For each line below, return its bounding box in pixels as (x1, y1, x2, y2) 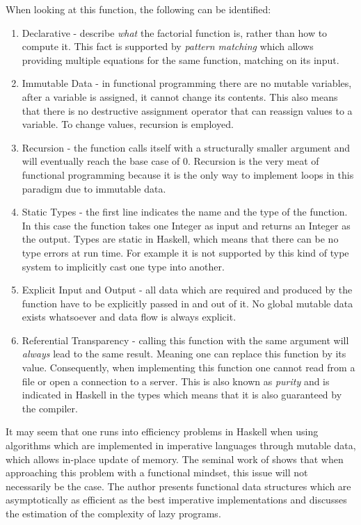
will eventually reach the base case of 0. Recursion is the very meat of (22, 154, 319, 168)
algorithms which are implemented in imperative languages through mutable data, (6, 438, 356, 453)
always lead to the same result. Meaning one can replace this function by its (22, 346, 346, 361)
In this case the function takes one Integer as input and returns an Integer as (22, 218, 351, 232)
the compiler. (22, 401, 78, 415)
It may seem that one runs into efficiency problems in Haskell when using (6, 424, 319, 439)
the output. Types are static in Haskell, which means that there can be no (22, 232, 339, 246)
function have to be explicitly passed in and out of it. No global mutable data (22, 296, 353, 310)
